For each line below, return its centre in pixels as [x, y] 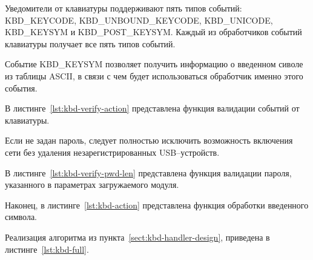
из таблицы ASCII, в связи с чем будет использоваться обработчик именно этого [154, 75]
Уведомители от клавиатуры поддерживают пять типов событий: [124, 8]
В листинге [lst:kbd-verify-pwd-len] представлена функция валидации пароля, [148, 172]
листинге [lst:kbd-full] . [47, 249]
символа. [21, 217]
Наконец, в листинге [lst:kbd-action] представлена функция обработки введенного [157, 205]
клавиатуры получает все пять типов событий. [90, 43]
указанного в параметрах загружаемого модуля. [92, 185]
